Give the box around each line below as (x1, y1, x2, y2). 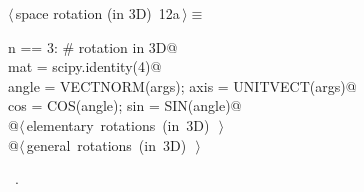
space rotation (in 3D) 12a (15, 3, 180, 23)
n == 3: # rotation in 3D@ (8, 36, 178, 57)
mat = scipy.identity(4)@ (8, 56, 162, 77)
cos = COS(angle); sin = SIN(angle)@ (8, 95, 242, 116)
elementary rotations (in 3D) (26, 114, 210, 135)
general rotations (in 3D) (26, 134, 187, 155)
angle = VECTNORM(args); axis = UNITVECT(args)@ (8, 75, 357, 96)
